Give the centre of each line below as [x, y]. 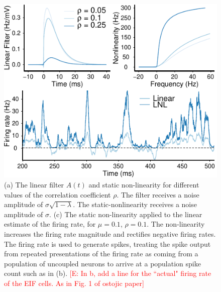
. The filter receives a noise [158, 194]
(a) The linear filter [34, 184]
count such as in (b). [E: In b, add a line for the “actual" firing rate [108, 273]
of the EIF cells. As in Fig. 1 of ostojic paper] [74, 283]
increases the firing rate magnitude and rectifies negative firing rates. [110, 233]
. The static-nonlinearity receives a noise [135, 204]
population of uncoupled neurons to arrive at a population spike [102, 263]
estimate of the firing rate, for [50, 224]
